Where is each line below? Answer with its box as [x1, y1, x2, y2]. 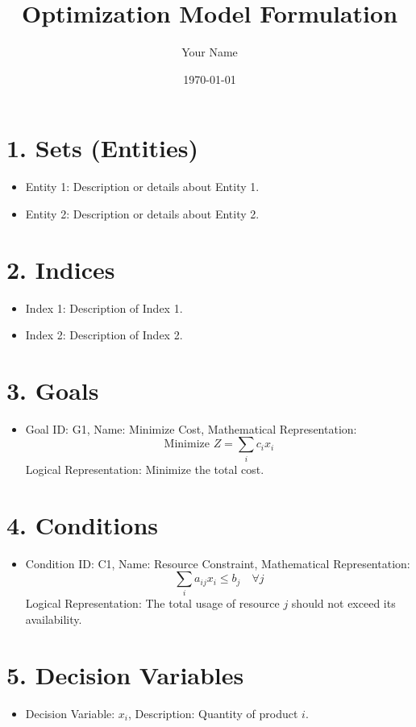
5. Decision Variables [6, 658, 244, 691]
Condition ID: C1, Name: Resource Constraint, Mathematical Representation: [25, 555, 410, 571]
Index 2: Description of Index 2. [25, 326, 183, 343]
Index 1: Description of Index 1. [25, 299, 183, 316]
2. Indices [6, 252, 115, 285]
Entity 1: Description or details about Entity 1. [25, 178, 260, 195]
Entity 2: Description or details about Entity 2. [25, 205, 260, 222]
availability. [25, 611, 82, 628]
